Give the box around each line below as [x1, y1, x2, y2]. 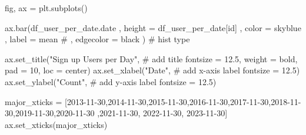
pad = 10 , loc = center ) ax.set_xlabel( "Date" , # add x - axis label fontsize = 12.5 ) [5, 64, 300, 76]
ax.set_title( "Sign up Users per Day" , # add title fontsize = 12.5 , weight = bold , [5, 52, 298, 65]
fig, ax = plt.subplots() [5, 2, 88, 14]
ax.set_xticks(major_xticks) [5, 118, 108, 130]
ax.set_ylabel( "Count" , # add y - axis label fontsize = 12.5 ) [5, 75, 217, 87]
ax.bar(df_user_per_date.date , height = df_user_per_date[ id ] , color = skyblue [5, 21, 301, 33]
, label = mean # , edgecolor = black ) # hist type [5, 33, 190, 45]
